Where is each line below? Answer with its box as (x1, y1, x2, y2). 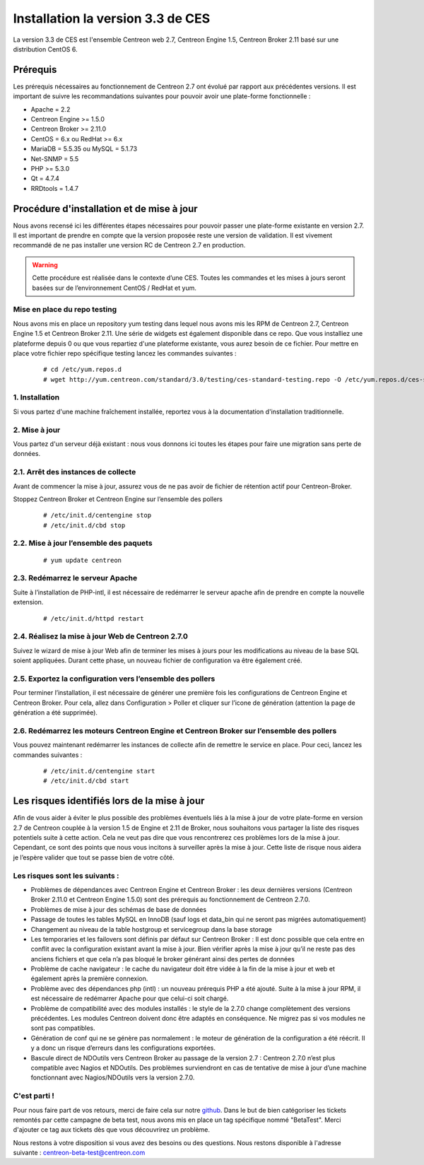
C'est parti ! (13, 1091, 54, 1101)
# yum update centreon (43, 556, 122, 564)
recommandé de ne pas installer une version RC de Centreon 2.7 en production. (13, 241, 246, 250)
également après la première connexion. (30, 974, 148, 983)
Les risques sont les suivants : (13, 870, 119, 880)
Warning (32, 260, 58, 269)
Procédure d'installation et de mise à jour (13, 202, 198, 215)
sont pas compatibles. (30, 1024, 95, 1032)
